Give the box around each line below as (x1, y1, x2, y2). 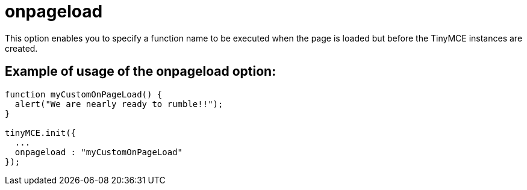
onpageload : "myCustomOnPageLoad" (14, 147, 183, 157)
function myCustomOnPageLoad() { (5, 89, 163, 99)
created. (5, 43, 38, 54)
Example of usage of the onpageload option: (5, 64, 276, 79)
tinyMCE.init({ (5, 127, 76, 138)
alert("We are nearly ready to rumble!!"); (14, 99, 223, 109)
